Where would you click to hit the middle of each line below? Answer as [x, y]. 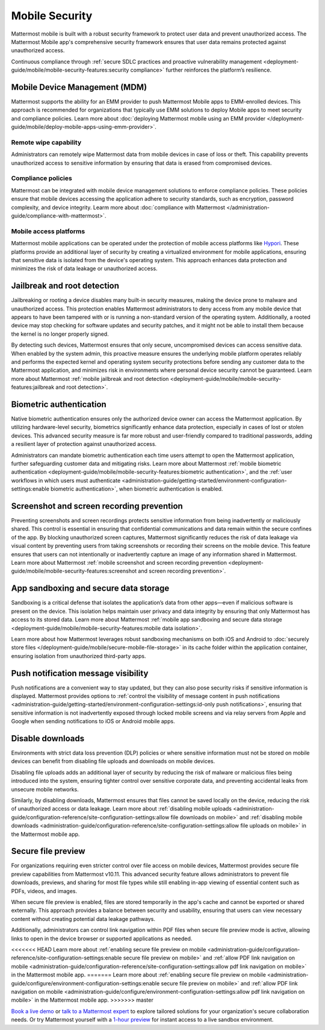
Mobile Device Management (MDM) [79, 87]
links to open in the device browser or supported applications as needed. [102, 938]
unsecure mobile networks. [45, 789]
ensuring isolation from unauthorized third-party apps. [79, 656]
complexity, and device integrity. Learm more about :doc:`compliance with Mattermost [118, 207]
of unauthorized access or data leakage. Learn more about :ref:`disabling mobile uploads [121, 809]
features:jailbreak [32, 387]
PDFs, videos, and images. [44, 891]
